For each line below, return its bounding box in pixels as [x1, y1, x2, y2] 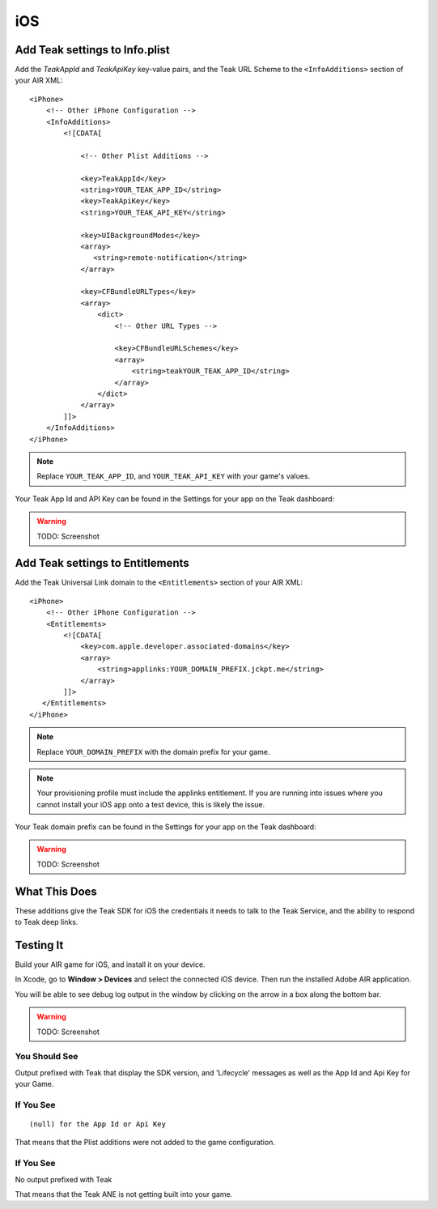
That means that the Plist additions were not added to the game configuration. [15, 1138, 275, 1147]
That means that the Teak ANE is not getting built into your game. [15, 1190, 233, 1199]
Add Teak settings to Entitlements [15, 556, 189, 570]
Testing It [15, 938, 64, 951]
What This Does [15, 884, 97, 898]
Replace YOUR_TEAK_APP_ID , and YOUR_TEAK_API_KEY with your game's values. [36, 471, 311, 481]
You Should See [15, 1051, 78, 1062]
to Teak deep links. [15, 917, 78, 927]
